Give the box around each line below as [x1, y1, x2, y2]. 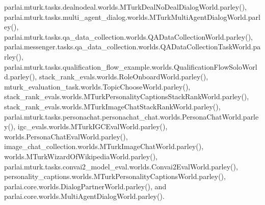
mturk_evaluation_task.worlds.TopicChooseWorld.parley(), [4, 81, 191, 92]
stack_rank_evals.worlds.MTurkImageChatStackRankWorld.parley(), [4, 101, 221, 111]
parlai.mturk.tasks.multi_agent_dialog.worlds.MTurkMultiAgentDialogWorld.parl [4, 11, 260, 22]
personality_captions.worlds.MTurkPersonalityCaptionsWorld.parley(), [4, 171, 226, 182]
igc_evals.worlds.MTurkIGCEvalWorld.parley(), [17, 121, 168, 132]
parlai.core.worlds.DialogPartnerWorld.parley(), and [4, 181, 167, 191]
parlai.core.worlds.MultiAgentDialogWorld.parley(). [4, 191, 165, 201]
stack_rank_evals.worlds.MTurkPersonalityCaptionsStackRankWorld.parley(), [4, 91, 249, 102]
